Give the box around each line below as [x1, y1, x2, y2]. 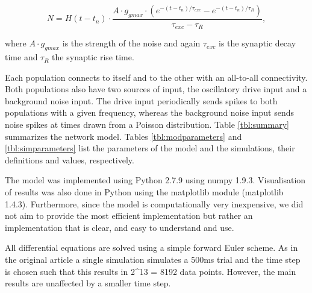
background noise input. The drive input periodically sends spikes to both [5, 94, 278, 107]
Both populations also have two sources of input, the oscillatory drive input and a [5, 83, 307, 95]
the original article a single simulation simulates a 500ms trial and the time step [5, 253, 301, 265]
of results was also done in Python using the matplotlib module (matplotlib [5, 186, 284, 198]
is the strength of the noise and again [62, 37, 201, 49]
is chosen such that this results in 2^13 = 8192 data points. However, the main [5, 265, 296, 277]
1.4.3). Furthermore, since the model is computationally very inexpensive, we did [5, 197, 304, 210]
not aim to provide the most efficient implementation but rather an [5, 209, 253, 222]
